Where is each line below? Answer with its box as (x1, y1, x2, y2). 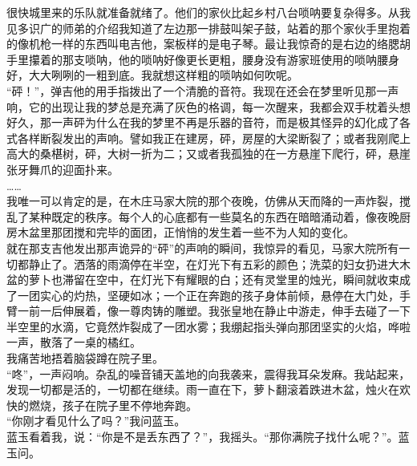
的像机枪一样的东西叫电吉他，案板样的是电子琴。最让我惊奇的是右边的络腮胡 (6, 35, 411, 52)
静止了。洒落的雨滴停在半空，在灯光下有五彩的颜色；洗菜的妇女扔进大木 (28, 255, 411, 272)
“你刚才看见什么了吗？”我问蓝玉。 (6, 412, 186, 429)
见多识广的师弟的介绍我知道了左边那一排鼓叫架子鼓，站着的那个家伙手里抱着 (6, 19, 411, 36)
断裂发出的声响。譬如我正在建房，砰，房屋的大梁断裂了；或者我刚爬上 (39, 129, 411, 146)
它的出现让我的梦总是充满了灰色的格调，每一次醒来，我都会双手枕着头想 (28, 98, 411, 115)
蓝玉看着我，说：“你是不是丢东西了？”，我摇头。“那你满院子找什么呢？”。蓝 (6, 428, 410, 445)
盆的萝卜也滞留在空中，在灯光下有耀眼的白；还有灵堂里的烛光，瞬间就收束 (6, 271, 399, 288)
